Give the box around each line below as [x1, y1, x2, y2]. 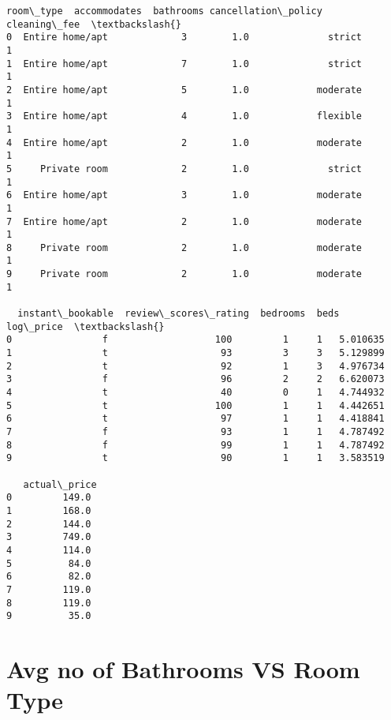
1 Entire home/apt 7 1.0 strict [6, 58, 363, 69]
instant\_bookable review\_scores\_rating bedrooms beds [17, 308, 340, 320]
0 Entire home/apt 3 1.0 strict [6, 32, 363, 43]
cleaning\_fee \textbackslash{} [6, 18, 181, 30]
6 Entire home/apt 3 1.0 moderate [6, 189, 363, 201]
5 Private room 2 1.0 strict [6, 163, 363, 174]
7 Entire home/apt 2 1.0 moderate [6, 216, 363, 227]
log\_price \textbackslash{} [6, 321, 165, 332]
